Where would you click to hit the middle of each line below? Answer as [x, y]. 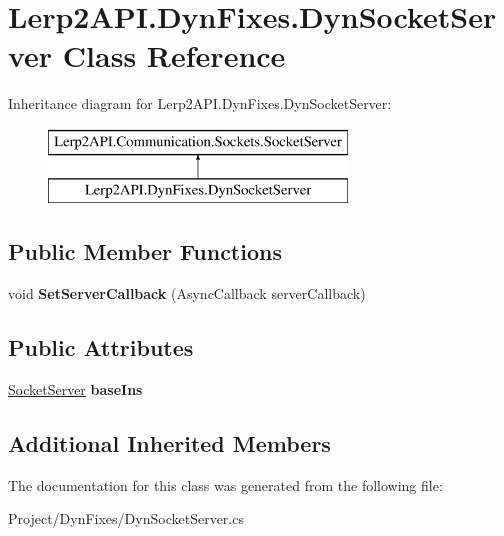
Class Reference [174, 55]
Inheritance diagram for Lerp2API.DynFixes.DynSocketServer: [200, 103]
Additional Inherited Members [169, 443]
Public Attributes [101, 347]
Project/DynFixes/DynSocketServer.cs [126, 518]
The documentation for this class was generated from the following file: [225, 484]
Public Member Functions [145, 251]
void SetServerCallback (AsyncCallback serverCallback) [187, 293]
